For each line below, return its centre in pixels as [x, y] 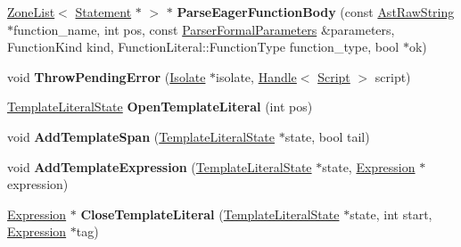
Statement [103, 12]
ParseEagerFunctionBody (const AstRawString [316, 12]
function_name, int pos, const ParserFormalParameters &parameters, [204, 29]
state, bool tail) [327, 136]
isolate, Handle [256, 76]
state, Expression [369, 166]
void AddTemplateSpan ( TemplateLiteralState [141, 136]
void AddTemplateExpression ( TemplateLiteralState [160, 166]
